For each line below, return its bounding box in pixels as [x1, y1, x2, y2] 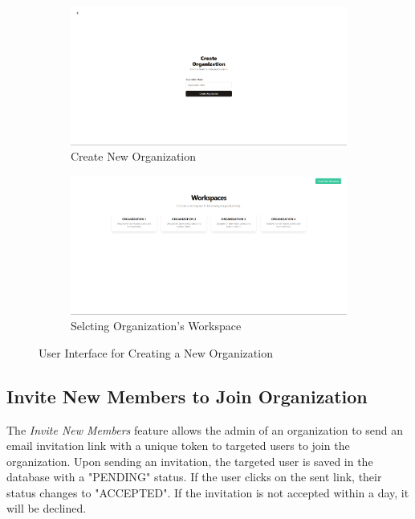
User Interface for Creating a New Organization [39, 344, 273, 361]
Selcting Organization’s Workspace [71, 317, 242, 334]
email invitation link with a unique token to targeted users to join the [6, 437, 350, 454]
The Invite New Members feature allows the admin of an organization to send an [6, 421, 404, 438]
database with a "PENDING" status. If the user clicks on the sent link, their [6, 468, 382, 485]
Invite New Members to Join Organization [6, 383, 368, 408]
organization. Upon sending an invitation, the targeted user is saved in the [6, 452, 373, 469]
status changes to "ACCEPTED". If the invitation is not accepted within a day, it [6, 484, 409, 501]
